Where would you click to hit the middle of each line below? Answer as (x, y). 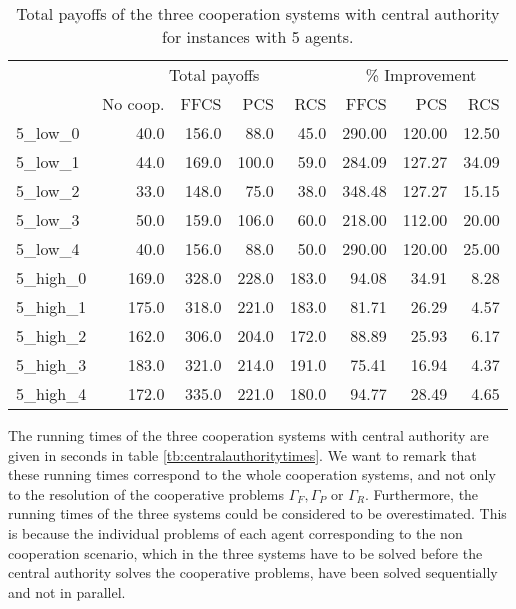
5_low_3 (48, 219)
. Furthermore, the (421, 493)
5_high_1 (51, 306)
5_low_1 (48, 161)
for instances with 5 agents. (258, 36)
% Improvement (421, 74)
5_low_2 (48, 190)
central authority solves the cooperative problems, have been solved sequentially (253, 572)
